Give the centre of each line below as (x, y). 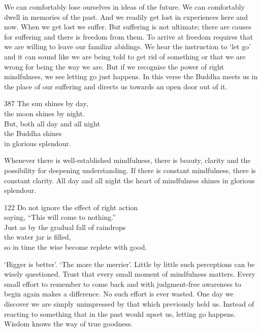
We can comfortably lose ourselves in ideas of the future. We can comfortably (125, 7)
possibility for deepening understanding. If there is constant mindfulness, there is (130, 170)
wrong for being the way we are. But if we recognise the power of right (114, 66)
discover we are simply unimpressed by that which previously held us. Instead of (129, 304)
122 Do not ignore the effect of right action (71, 207)
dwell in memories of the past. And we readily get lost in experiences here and (126, 16)
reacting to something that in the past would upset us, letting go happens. (120, 313)
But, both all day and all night (52, 123)
